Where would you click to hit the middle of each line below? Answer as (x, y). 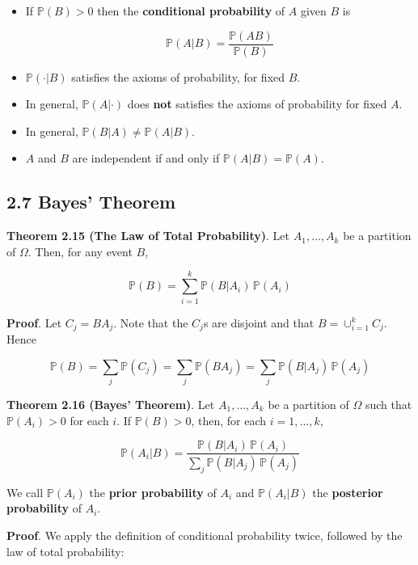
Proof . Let (34, 322)
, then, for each (229, 420)
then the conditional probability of (191, 11)
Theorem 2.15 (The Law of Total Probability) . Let (148, 236)
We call (25, 492)
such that (388, 404)
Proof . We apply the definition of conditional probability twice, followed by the (205, 535)
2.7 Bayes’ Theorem (91, 202)
